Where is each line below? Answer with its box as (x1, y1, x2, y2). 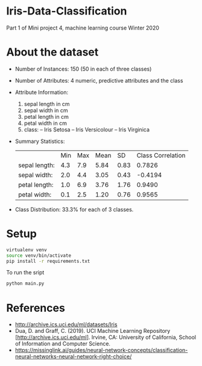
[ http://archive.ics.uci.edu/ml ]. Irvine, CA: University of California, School (14, 333, 197, 341)
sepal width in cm (24, 107, 68, 114)
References (6, 301, 65, 315)
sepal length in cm (24, 100, 71, 107)
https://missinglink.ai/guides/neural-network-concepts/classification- (14, 347, 188, 354)
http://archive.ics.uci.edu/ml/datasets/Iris (14, 321, 118, 328)
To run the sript (6, 269, 45, 276)
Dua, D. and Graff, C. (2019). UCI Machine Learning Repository (14, 327, 171, 335)
